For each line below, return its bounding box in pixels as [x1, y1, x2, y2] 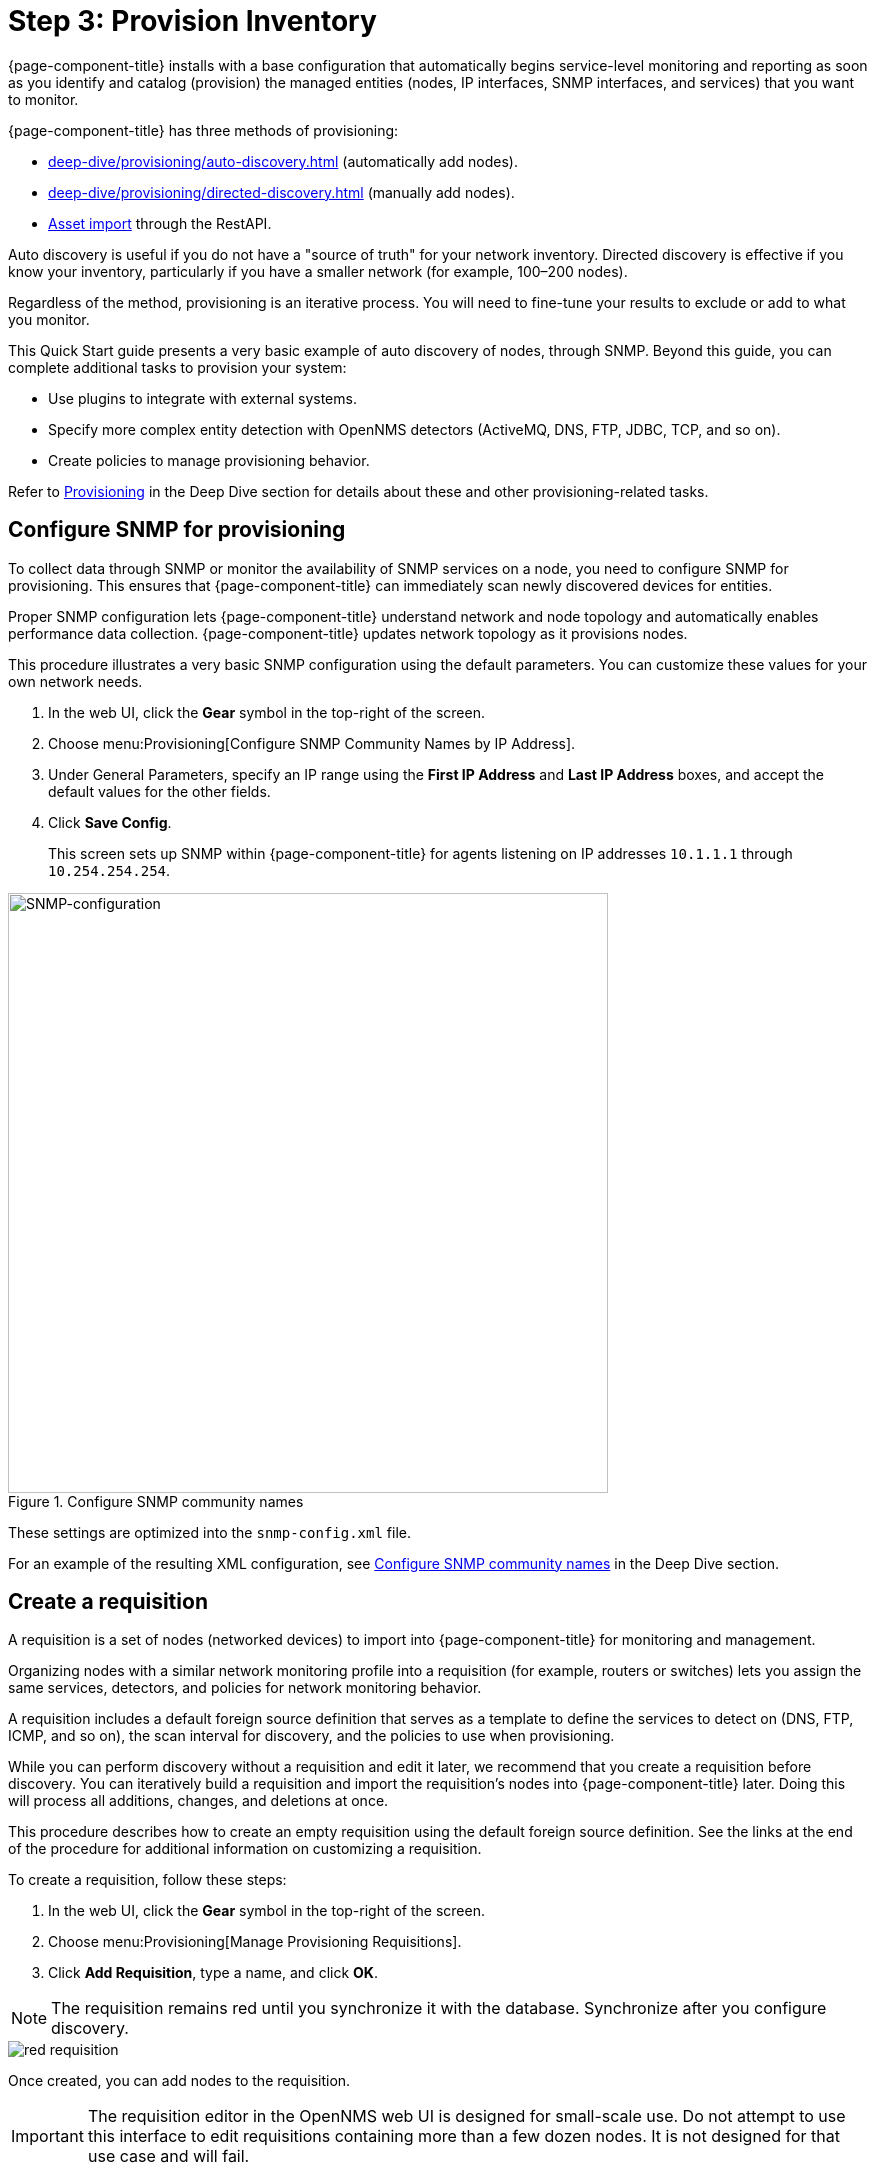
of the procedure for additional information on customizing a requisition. [8, 1840, 482, 1858]
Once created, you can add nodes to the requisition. [8, 2072, 351, 2090]
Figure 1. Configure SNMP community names [8, 1492, 304, 1510]
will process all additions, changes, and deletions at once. [8, 1792, 389, 1810]
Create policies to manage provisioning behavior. [48, 451, 370, 469]
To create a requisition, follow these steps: [8, 1871, 287, 1889]
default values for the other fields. [48, 782, 271, 800]
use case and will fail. [87, 2146, 250, 2167]
